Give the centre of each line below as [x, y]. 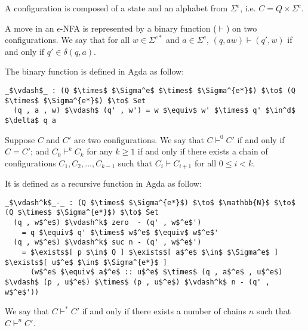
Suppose [20, 139]
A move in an [30, 28]
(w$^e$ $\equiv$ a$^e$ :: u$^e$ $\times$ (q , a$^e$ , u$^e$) [156, 272]
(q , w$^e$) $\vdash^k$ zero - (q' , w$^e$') [107, 223]
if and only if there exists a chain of [203, 151]
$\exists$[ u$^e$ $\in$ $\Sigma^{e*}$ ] [86, 262]
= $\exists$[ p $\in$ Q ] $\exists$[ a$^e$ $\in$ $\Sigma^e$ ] [150, 253]
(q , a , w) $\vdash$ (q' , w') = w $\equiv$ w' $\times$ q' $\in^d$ [154, 111]
